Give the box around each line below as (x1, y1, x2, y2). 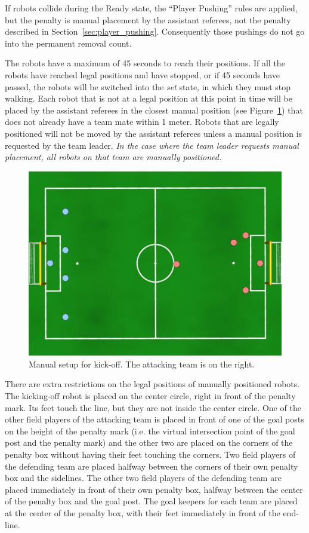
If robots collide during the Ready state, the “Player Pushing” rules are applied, (5, 2, 298, 14)
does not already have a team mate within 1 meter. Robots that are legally (5, 115, 279, 128)
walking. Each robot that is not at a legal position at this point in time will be (5, 92, 292, 105)
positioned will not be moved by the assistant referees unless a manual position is (5, 127, 302, 139)
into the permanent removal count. (5, 36, 132, 49)
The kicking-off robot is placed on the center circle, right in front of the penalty (5, 389, 296, 402)
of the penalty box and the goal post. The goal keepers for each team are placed (5, 495, 298, 507)
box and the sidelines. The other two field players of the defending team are (5, 471, 282, 484)
